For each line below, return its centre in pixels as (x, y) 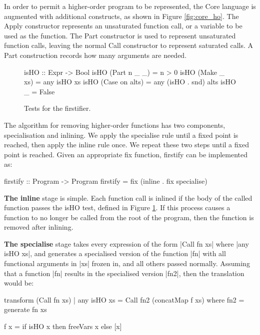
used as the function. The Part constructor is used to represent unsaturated (120, 35)
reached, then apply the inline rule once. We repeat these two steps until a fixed (126, 145)
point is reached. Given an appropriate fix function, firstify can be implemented (126, 154)
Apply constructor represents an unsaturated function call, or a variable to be (123, 26)
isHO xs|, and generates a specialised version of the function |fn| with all (115, 253)
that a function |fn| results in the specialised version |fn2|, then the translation (124, 273)
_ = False (39, 91)
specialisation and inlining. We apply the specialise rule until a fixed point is (121, 135)
